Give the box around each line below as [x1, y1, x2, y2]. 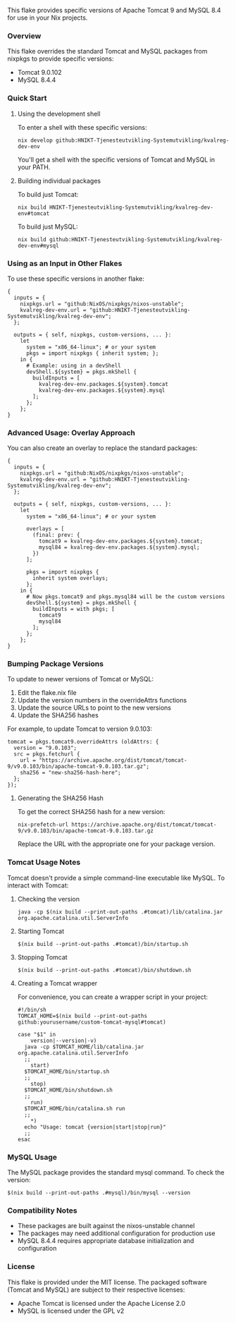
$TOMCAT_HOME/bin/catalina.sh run [24, 1105, 125, 1112]
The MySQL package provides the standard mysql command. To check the [7, 1168, 225, 1177]
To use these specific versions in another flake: [7, 274, 144, 283]
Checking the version [17, 895, 80, 903]
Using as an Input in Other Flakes [7, 258, 123, 268]
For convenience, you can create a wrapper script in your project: [17, 993, 209, 1001]
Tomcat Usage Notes [7, 857, 81, 867]
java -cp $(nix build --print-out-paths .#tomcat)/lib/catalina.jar [17, 908, 223, 916]
